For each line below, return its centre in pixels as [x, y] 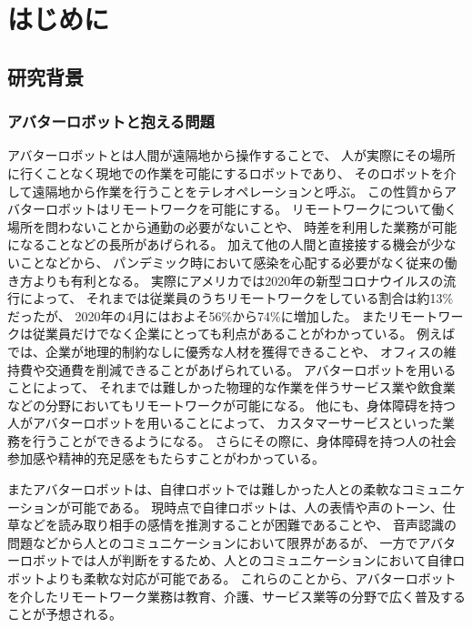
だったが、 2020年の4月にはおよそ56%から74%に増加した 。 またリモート [223, 315]
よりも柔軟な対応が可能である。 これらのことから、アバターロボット [251, 578]
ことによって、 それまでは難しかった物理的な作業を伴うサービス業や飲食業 [231, 387]
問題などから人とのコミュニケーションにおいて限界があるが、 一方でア [219, 542]
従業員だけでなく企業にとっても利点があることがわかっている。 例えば [244, 334]
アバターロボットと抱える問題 [111, 122]
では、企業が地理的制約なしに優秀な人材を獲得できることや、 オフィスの [226, 351]
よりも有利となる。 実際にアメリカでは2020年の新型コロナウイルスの [238, 280]
